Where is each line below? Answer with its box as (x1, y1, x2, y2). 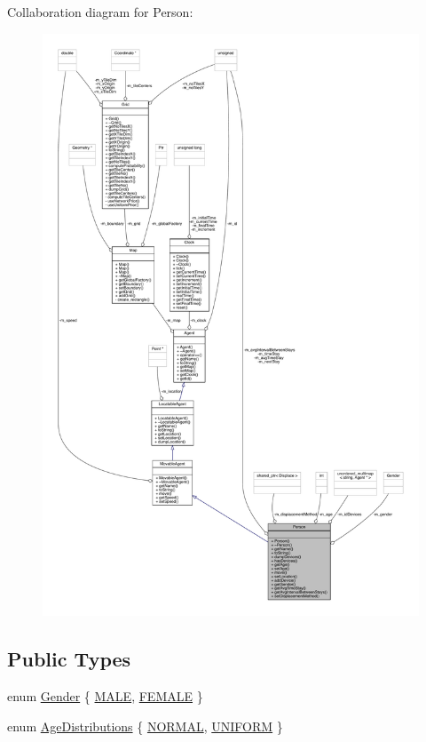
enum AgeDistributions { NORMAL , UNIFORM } (7, 716, 283, 735)
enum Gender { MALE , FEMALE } (7, 687, 203, 706)
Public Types (7, 645, 131, 673)
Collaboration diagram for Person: (7, 3, 193, 20)
